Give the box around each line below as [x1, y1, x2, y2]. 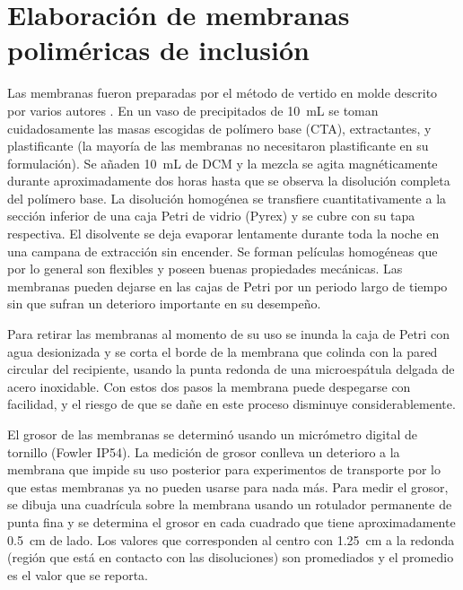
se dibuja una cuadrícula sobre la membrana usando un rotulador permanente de [7, 495, 452, 514]
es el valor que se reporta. [7, 565, 148, 584]
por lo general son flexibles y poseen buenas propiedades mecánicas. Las [7, 259, 403, 278]
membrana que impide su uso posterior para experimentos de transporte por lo [7, 460, 441, 479]
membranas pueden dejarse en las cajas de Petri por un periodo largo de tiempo [7, 276, 448, 295]
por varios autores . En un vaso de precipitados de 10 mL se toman [7, 100, 379, 119]
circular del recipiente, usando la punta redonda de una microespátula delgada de [7, 360, 455, 378]
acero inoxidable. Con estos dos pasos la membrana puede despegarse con [7, 377, 411, 395]
